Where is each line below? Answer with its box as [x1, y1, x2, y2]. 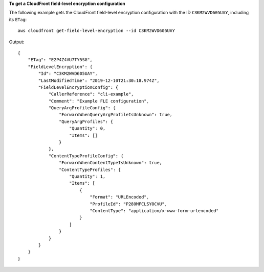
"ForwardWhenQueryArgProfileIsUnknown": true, [59, 112, 173, 118]
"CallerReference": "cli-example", [48, 91, 134, 97]
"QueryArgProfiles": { [59, 119, 113, 124]
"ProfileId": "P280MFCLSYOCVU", [89, 201, 167, 207]
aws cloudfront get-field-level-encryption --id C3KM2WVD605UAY [18, 28, 176, 34]
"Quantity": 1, [69, 173, 106, 179]
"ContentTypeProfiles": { [59, 167, 121, 173]
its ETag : [9, 16, 27, 22]
